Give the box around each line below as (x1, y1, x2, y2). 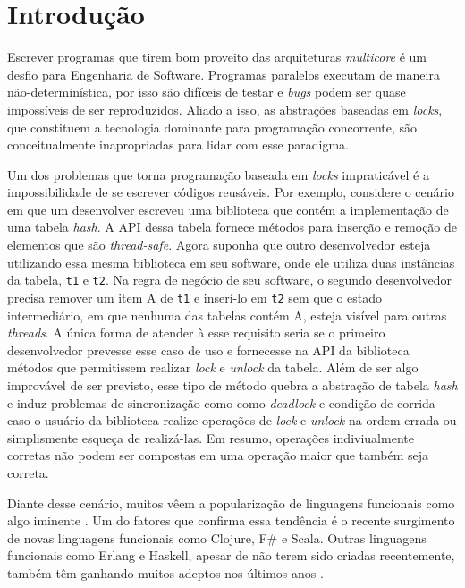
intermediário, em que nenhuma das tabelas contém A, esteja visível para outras (7, 305, 447, 324)
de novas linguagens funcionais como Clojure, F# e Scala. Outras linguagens (7, 528, 427, 547)
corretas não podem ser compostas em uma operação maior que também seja (7, 446, 429, 464)
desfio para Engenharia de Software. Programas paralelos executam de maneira (7, 64, 440, 83)
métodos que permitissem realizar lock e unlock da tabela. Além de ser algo (7, 358, 418, 377)
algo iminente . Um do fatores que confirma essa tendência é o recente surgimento (7, 511, 455, 530)
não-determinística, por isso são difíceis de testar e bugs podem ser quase (7, 82, 406, 101)
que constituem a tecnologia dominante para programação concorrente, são (7, 117, 418, 136)
